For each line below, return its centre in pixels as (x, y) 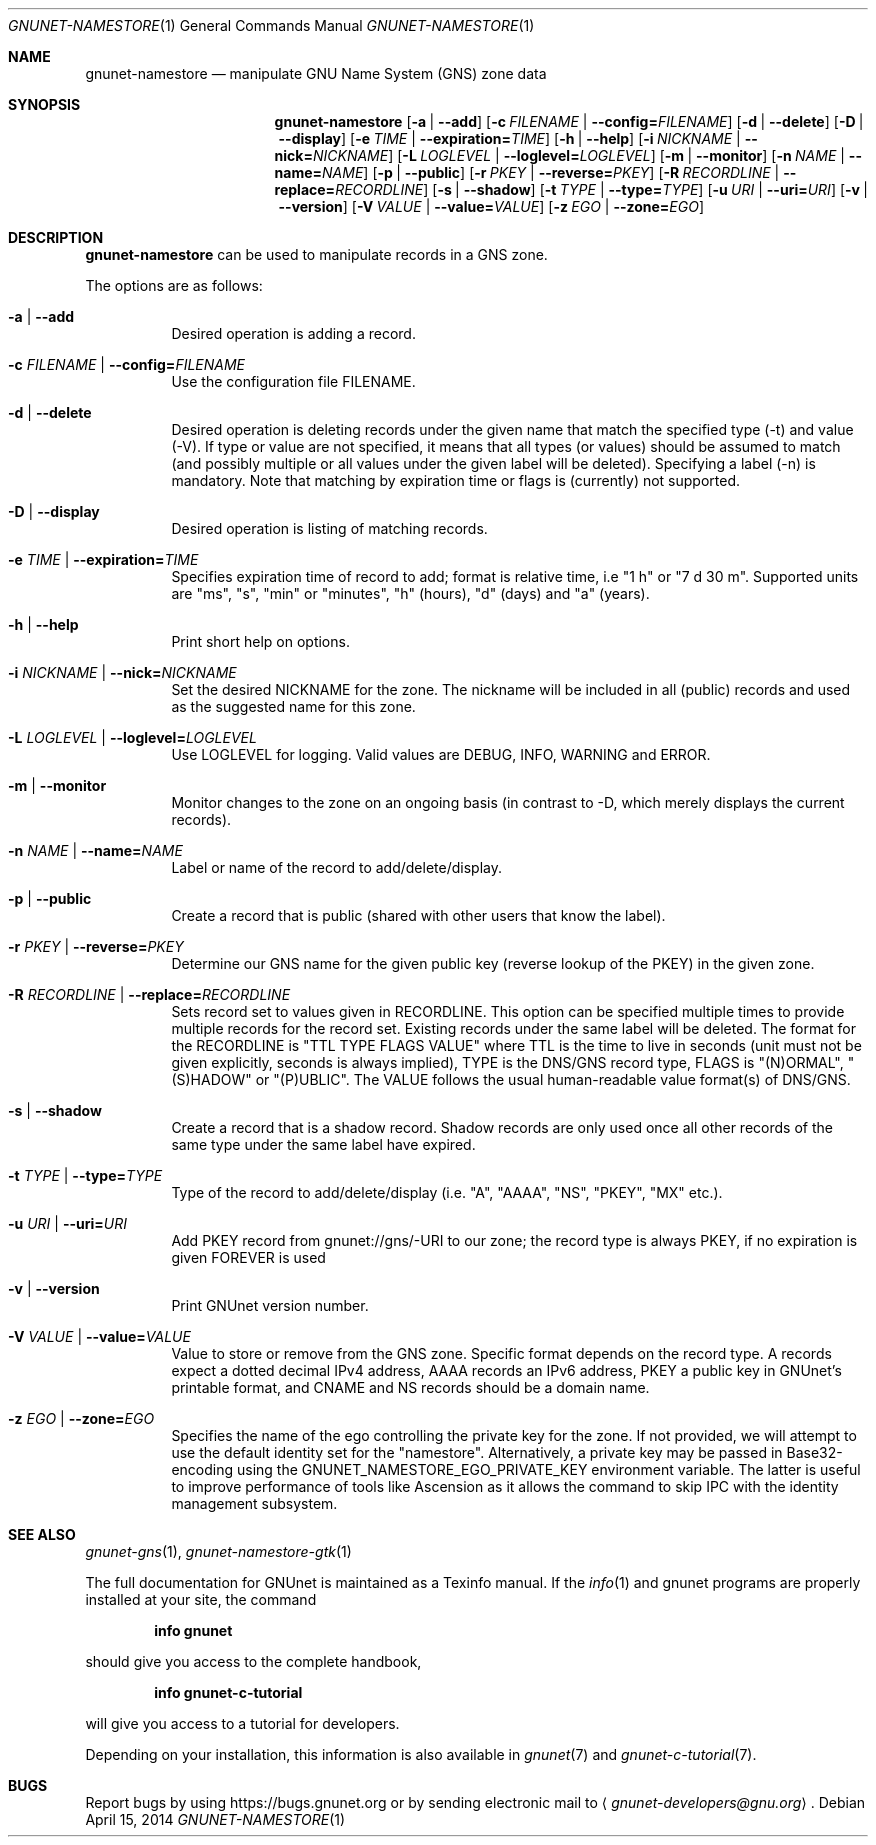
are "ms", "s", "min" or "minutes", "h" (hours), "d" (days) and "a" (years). (410, 593)
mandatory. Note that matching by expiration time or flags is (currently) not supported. (456, 480)
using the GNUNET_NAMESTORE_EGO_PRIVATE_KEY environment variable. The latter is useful (548, 1469)
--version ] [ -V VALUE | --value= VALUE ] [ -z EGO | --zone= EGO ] (491, 206)
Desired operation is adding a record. (293, 333)
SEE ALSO (42, 1534)
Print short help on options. (260, 641)
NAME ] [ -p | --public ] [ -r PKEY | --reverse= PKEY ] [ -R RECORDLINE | (551, 172)
